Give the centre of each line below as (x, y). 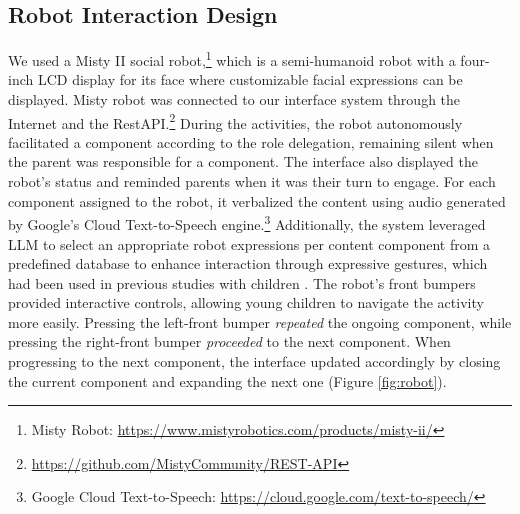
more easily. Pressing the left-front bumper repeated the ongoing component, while (260, 321)
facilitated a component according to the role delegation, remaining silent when (251, 141)
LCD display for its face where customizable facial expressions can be (250, 79)
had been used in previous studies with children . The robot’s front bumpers (242, 282)
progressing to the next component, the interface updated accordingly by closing (254, 361)
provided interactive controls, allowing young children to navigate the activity (246, 302)
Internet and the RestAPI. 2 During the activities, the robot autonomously (235, 121)
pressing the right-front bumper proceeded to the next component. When (229, 341)
